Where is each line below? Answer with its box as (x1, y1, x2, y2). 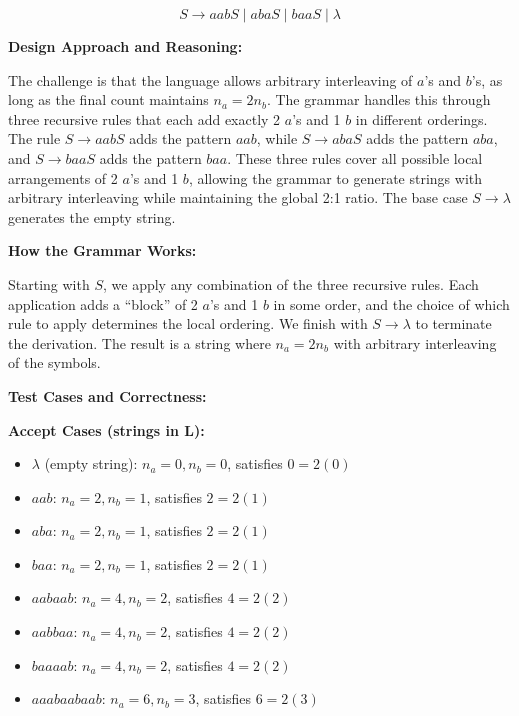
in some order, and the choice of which (273, 293, 510, 314)
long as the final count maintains (8, 89, 209, 110)
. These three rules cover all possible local (227, 147, 483, 168)
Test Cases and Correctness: (8, 385, 207, 406)
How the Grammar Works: (8, 240, 197, 261)
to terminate (415, 313, 492, 334)
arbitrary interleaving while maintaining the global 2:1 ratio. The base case (8, 187, 468, 208)
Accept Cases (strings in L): (8, 419, 205, 440)
